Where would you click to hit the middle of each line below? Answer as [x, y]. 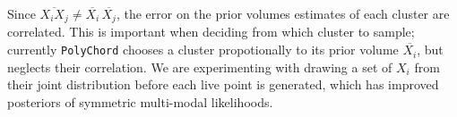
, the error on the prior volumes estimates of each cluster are [283, 13]
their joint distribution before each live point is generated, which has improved [223, 84]
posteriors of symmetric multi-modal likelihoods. [140, 101]
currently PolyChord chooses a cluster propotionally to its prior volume [203, 50]
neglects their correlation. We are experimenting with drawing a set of [200, 67]
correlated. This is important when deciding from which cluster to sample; [211, 32]
